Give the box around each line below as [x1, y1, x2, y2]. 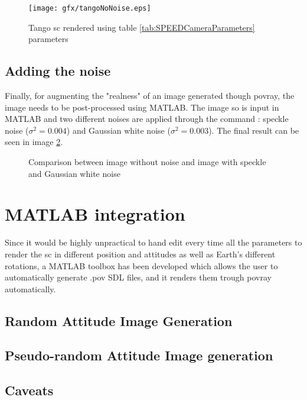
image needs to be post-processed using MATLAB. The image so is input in [5, 101, 279, 113]
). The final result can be [208, 124, 299, 136]
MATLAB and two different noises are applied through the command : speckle [5, 112, 289, 125]
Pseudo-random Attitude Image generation [5, 346, 273, 364]
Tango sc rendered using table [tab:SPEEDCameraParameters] [28, 21, 255, 33]
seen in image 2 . [5, 136, 63, 148]
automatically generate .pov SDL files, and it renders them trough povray [5, 271, 272, 283]
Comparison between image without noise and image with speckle [28, 156, 266, 168]
